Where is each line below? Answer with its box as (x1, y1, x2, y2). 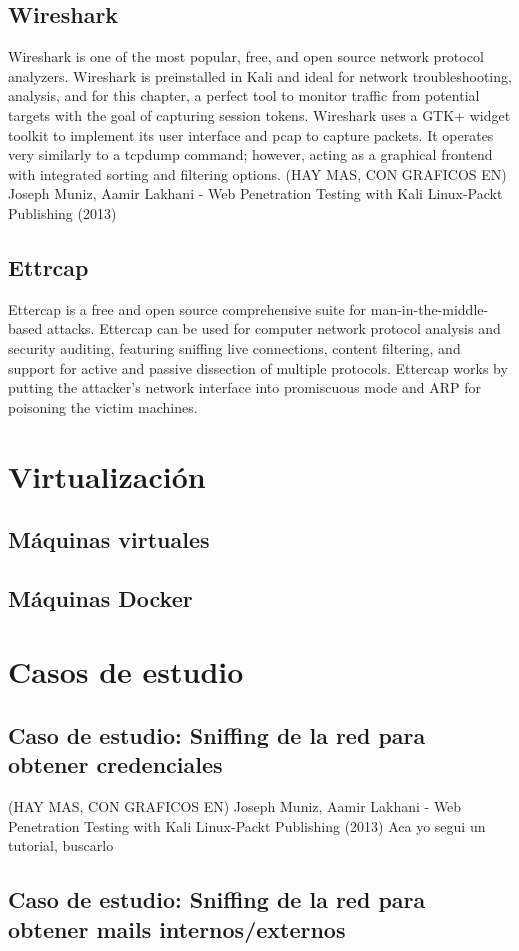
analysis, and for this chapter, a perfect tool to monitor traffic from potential (8, 85, 480, 106)
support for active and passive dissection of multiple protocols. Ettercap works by (8, 357, 508, 378)
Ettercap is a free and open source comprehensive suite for (8, 298, 367, 319)
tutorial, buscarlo (8, 835, 114, 856)
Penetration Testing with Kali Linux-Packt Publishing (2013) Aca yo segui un (8, 815, 486, 836)
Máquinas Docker (8, 582, 193, 613)
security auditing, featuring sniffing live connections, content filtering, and (8, 337, 461, 358)
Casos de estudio (8, 651, 244, 692)
